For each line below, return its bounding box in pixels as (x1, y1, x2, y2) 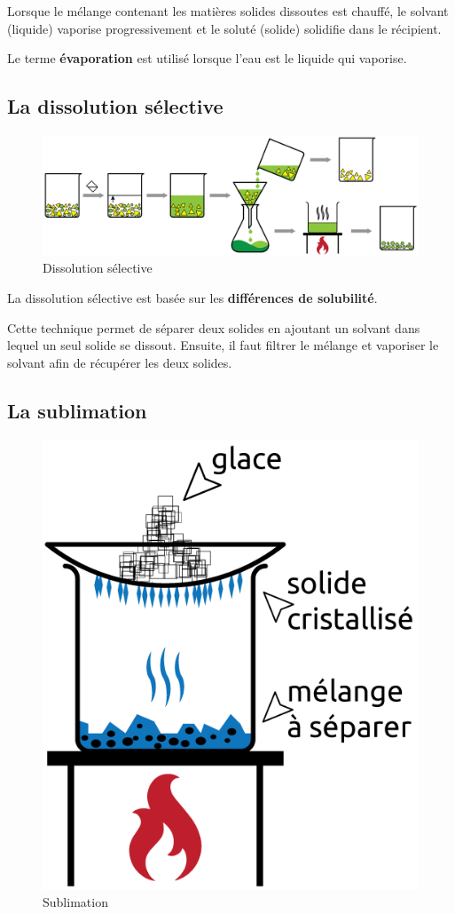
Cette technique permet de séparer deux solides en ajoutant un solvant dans (7, 318, 420, 337)
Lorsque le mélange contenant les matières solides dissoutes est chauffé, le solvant (7, 2, 449, 20)
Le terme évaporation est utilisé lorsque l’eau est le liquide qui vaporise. (7, 49, 407, 68)
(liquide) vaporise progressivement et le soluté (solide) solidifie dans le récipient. (7, 19, 442, 37)
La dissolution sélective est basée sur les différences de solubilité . (7, 288, 378, 306)
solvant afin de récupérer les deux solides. (7, 353, 232, 371)
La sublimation (7, 396, 147, 424)
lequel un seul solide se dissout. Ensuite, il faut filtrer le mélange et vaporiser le (7, 336, 439, 354)
